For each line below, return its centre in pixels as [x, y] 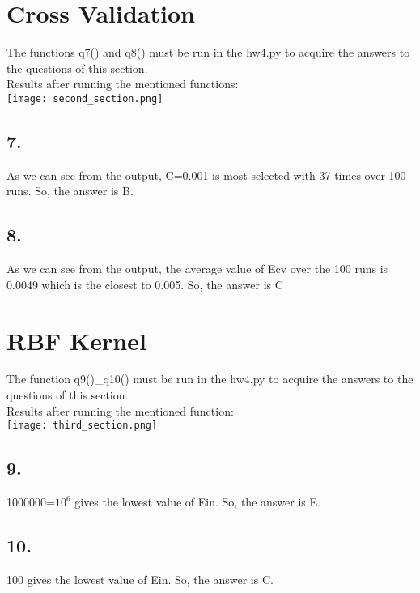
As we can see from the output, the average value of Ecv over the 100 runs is [197, 269]
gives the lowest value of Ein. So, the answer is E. [197, 502]
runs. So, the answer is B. [70, 191]
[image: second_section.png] [85, 98]
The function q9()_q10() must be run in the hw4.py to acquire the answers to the [210, 379]
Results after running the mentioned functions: [123, 84]
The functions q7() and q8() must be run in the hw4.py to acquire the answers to [208, 52]
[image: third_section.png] [82, 426]
